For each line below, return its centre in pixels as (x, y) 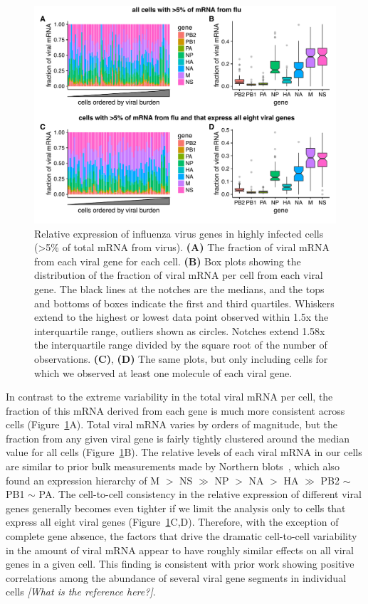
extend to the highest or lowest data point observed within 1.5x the (182, 317)
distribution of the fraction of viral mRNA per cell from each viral (179, 275)
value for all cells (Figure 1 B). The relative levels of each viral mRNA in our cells (184, 452)
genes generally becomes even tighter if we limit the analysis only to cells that (176, 508)
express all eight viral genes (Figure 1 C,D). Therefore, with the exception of (172, 522)
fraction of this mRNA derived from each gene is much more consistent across (175, 410)
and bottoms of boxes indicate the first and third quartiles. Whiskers (184, 303)
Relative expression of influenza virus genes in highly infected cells (179, 233)
